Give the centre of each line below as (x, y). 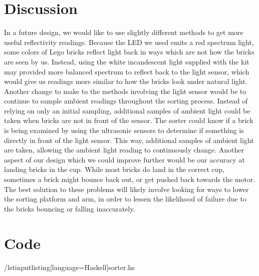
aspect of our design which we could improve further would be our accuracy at (124, 159)
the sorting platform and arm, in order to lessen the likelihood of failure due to (125, 199)
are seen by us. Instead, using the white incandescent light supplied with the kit (127, 61)
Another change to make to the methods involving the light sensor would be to (125, 91)
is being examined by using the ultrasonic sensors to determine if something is (124, 130)
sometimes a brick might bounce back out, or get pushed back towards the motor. (130, 179)
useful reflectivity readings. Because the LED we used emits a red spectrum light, (129, 42)
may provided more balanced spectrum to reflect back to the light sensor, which (127, 71)
